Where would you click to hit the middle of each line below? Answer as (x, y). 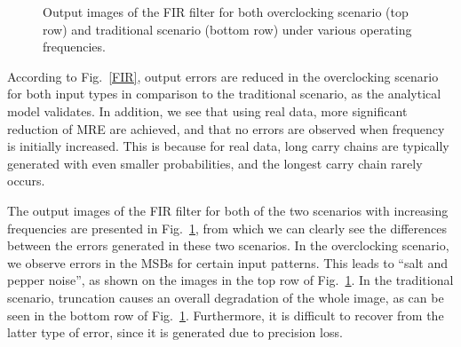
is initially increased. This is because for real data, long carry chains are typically (228, 146)
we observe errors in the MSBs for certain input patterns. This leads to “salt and (228, 262)
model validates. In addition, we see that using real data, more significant (207, 110)
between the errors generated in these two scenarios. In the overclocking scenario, (228, 245)
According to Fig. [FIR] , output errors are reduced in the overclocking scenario (223, 76)
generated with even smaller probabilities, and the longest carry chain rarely (215, 163)
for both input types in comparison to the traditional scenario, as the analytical (224, 94)
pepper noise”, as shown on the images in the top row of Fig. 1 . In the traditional (230, 280)
